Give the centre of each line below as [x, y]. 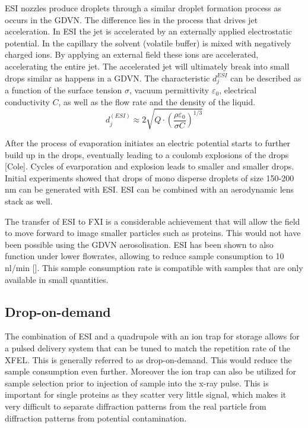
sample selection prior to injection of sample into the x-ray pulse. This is [137, 383]
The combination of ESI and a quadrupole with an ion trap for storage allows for [152, 336]
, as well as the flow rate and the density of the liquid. [157, 101]
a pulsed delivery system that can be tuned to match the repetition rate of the [147, 347]
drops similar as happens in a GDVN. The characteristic [107, 78]
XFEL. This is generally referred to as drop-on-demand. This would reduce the [148, 359]
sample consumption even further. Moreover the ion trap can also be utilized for [150, 371]
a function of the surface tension [63, 90]
